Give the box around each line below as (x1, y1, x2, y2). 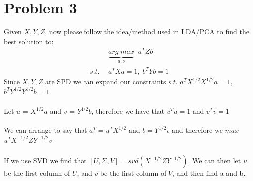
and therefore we (171, 125, 223, 135)
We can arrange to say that (4, 125, 87, 135)
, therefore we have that (91, 106, 165, 116)
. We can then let (188, 155, 241, 166)
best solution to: (4, 36, 54, 46)
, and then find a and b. (172, 168, 246, 178)
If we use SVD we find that (4, 155, 87, 166)
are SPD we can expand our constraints (45, 76, 166, 87)
